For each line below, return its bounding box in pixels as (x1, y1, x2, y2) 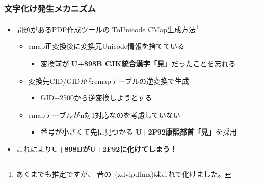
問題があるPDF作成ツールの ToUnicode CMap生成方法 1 (16, 22, 199, 34)
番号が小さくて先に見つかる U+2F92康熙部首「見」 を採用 (40, 126, 237, 137)
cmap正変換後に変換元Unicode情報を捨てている (28, 41, 185, 51)
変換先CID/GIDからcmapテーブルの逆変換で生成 (28, 75, 190, 86)
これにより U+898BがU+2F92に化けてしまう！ (16, 144, 177, 154)
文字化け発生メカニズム (4, 2, 96, 14)
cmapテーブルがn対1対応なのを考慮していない (28, 109, 180, 120)
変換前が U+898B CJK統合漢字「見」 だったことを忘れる (40, 58, 236, 69)
